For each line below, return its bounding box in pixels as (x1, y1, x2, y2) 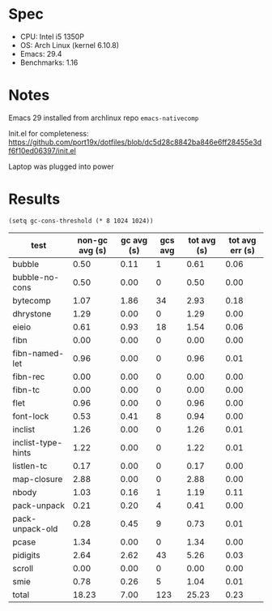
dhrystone (12, 308, 52, 319)
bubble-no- (12, 271, 59, 282)
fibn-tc (12, 384, 40, 395)
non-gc (77, 235, 108, 246)
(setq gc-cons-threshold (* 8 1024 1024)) (8, 217, 154, 225)
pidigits (12, 549, 40, 561)
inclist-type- (12, 437, 63, 448)
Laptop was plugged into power (8, 161, 115, 171)
